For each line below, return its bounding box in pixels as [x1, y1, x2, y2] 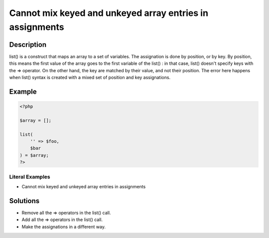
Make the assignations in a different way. [21, 224, 106, 230]
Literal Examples [9, 173, 50, 180]
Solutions [9, 197, 40, 205]
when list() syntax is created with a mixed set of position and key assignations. [9, 75, 171, 81]
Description [9, 40, 47, 49]
